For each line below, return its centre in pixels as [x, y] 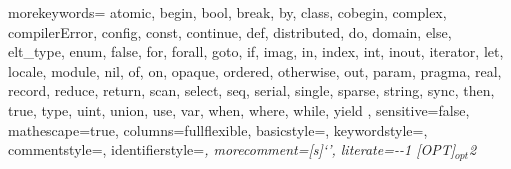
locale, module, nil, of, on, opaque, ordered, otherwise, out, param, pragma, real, [255, 70]
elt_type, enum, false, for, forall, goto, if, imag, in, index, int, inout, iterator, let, [256, 51]
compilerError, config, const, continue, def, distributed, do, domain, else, [230, 31]
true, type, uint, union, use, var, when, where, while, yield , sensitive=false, [239, 109]
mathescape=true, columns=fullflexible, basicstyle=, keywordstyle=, [218, 129]
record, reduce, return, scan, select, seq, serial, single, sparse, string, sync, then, [251, 90]
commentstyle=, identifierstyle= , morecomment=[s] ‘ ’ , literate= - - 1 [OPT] [231, 149]
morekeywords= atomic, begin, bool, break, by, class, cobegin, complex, [227, 12]
